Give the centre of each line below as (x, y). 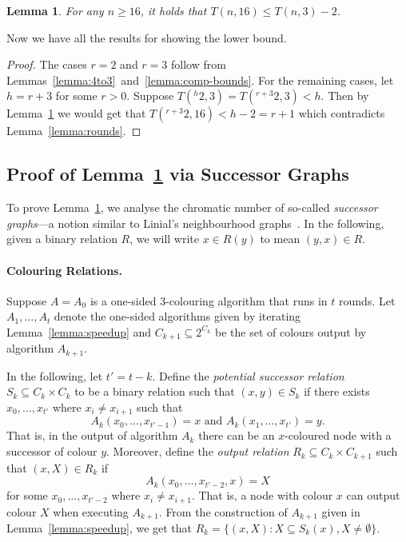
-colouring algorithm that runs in (247, 300)
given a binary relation (62, 239)
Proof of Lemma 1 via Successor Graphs (178, 174)
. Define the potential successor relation (248, 375)
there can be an (237, 435)
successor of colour (52, 451)
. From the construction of (223, 511)
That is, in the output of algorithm (92, 435)
